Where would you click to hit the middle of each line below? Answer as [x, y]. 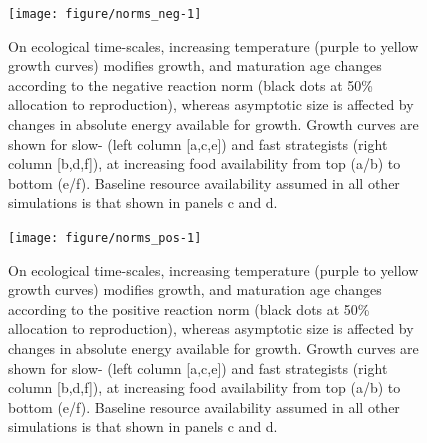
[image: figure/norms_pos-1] [105, 238]
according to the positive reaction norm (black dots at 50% [189, 308]
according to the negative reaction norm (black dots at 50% [190, 84]
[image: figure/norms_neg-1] [105, 14]
